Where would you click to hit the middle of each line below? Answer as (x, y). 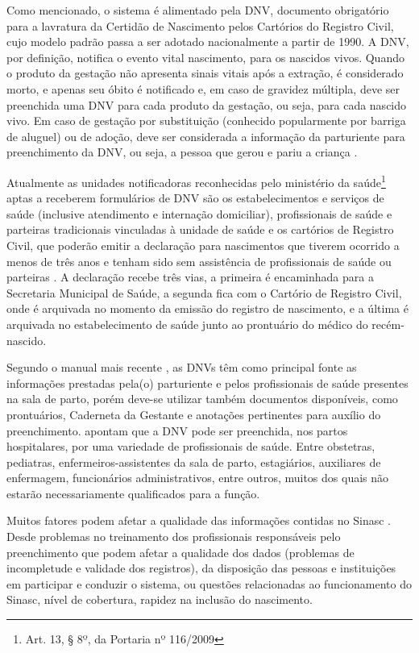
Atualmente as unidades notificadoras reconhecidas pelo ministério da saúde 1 (196, 181)
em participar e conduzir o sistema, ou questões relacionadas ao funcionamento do (209, 583)
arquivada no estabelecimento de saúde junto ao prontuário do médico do (187, 324)
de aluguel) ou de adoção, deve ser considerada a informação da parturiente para (206, 136)
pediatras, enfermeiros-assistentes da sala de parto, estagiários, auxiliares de (194, 462)
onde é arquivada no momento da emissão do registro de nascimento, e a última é (207, 308)
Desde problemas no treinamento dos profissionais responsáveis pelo (174, 537)
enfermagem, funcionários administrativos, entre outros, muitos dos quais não (198, 478)
